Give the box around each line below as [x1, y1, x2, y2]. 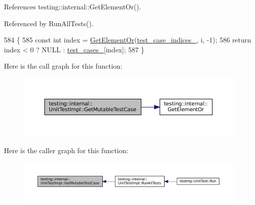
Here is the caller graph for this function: [4, 145, 128, 155]
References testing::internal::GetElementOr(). [4, 1, 141, 11]
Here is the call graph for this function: [4, 61, 123, 71]
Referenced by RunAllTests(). [4, 18, 94, 28]
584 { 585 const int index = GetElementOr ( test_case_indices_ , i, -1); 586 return [4, 35, 252, 45]
